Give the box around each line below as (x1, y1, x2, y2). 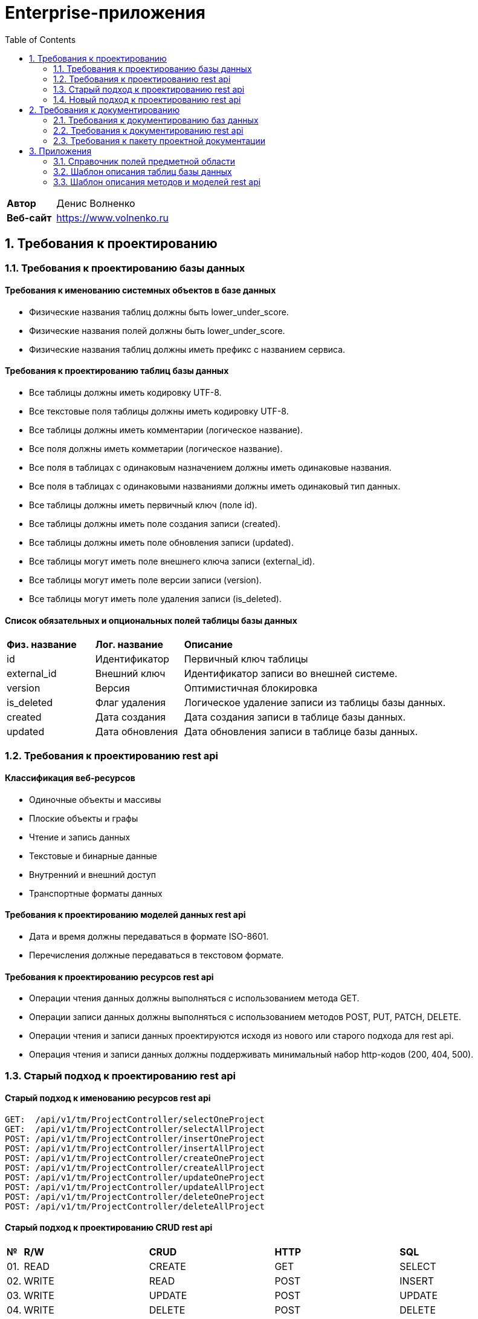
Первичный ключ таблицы (184, 653, 308, 666)
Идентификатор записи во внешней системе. (184, 667, 398, 680)
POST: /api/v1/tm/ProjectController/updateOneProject (5, 1172, 265, 1182)
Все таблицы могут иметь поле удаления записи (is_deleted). (29, 594, 282, 604)
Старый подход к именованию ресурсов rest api (5, 1093, 211, 1104)
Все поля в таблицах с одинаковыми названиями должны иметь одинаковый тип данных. (29, 481, 401, 492)
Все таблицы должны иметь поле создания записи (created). (29, 519, 281, 529)
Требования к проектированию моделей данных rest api (5, 909, 246, 920)
